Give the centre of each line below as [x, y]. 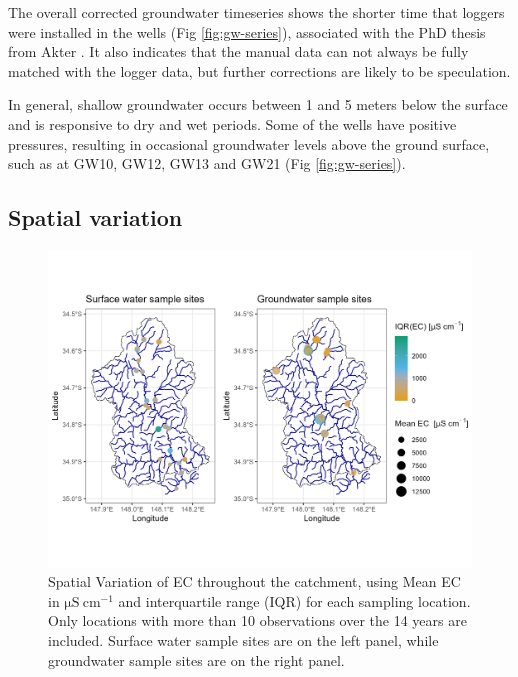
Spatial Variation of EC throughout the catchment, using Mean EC [254, 581]
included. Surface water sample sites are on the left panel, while [243, 639]
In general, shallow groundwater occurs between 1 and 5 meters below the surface [258, 104]
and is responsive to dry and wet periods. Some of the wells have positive [232, 123]
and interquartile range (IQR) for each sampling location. [294, 600]
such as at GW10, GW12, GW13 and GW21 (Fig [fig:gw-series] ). [207, 163]
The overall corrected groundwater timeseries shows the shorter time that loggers [256, 12]
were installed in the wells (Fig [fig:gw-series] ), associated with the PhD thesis [247, 31]
